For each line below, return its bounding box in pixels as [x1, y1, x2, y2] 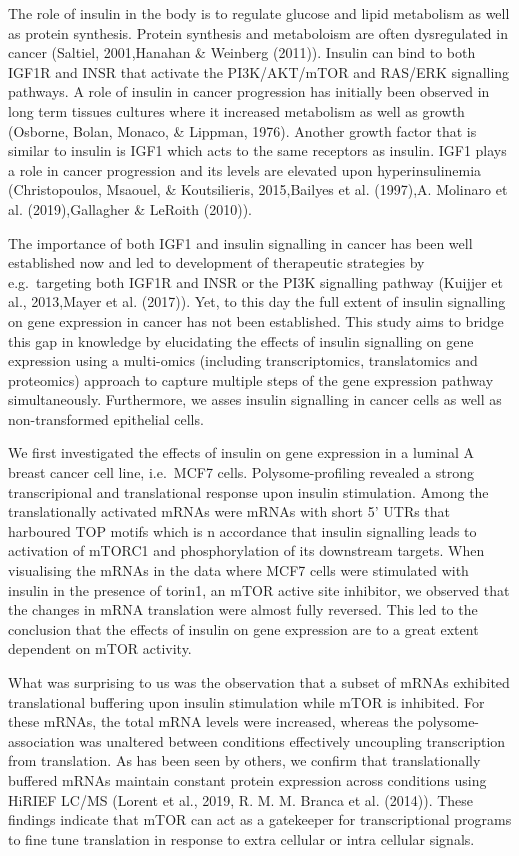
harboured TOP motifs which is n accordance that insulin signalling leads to [8, 520, 477, 541]
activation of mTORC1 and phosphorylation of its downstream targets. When [8, 540, 485, 561]
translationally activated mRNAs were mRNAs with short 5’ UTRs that [8, 501, 451, 522]
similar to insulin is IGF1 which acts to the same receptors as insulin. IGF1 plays [8, 140, 507, 161]
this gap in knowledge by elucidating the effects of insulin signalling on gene [8, 330, 474, 351]
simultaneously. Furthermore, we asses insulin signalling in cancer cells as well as [8, 389, 502, 410]
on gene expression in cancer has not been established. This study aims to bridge [8, 310, 504, 331]
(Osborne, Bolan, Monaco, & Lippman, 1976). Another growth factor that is [8, 120, 477, 141]
